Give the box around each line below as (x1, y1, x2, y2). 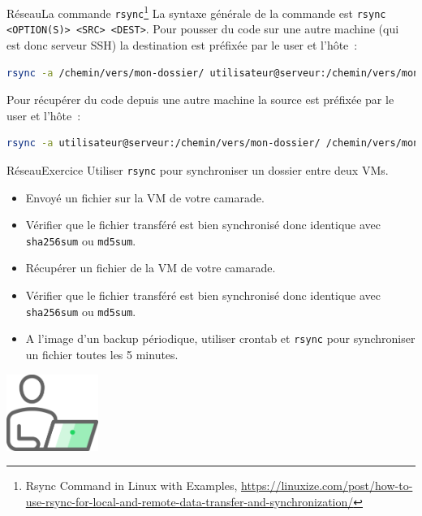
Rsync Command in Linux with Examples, (25, 477, 238, 494)
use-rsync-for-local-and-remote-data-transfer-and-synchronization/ (25, 492, 354, 509)
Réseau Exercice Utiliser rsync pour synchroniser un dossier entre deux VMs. (6, 161, 389, 178)
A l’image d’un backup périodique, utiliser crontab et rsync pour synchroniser (25, 330, 416, 347)
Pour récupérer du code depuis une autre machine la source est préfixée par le (6, 91, 394, 108)
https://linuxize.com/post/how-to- (240, 477, 413, 494)
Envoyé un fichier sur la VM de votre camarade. (25, 189, 265, 206)
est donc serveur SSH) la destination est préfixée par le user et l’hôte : (6, 36, 358, 53)
